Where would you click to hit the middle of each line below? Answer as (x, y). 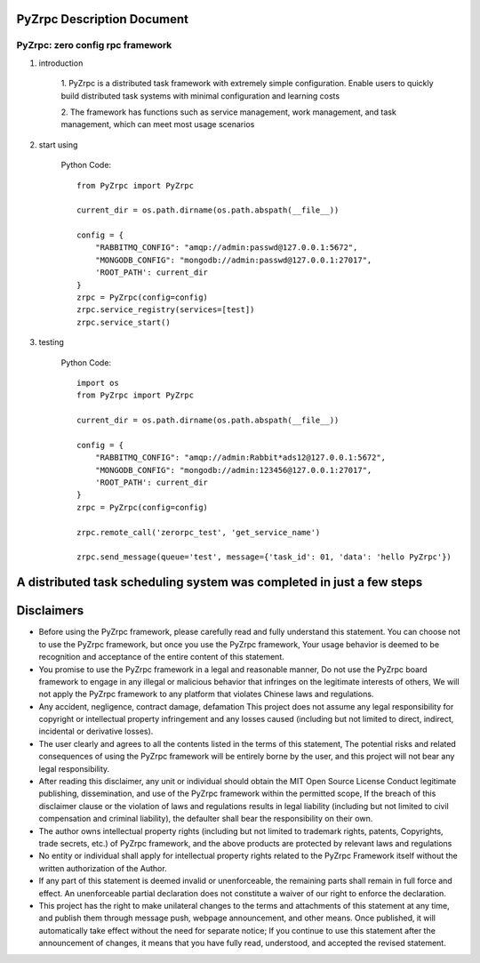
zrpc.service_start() (124, 322)
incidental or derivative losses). (96, 731)
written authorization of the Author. (103, 868)
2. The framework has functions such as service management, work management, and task (229, 112)
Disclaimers (50, 610)
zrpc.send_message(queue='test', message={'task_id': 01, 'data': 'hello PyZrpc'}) (264, 557)
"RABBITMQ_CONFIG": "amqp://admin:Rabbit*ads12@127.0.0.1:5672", (240, 457)
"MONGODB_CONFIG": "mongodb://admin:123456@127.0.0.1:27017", (233, 470)
